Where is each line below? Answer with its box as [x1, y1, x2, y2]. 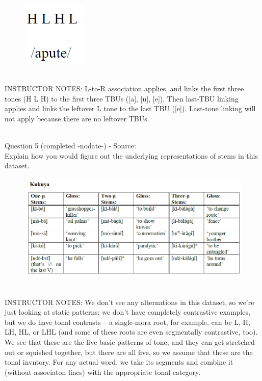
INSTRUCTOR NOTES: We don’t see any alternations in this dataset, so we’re [5, 296, 254, 307]
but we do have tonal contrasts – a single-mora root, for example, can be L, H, [5, 316, 250, 327]
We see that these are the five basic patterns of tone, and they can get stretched [5, 337, 255, 347]
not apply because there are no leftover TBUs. [5, 113, 149, 123]
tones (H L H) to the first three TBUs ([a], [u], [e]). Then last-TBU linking [5, 93, 239, 104]
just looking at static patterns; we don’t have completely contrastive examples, [5, 307, 250, 317]
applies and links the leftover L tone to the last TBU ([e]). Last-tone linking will [5, 103, 256, 114]
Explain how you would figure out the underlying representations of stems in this [5, 150, 258, 161]
